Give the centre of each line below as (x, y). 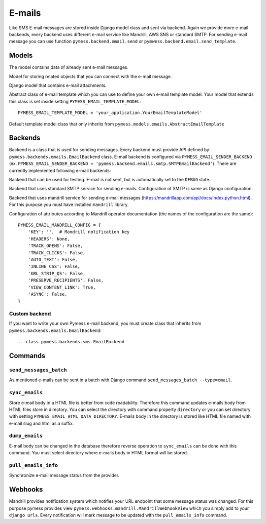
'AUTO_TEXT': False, (53, 260)
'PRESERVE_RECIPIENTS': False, (66, 281)
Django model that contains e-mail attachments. (58, 85)
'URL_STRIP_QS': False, (57, 273)
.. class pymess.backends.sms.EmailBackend (71, 342)
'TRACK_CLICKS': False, (57, 253)
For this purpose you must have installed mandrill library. (69, 204)
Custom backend (30, 314)
